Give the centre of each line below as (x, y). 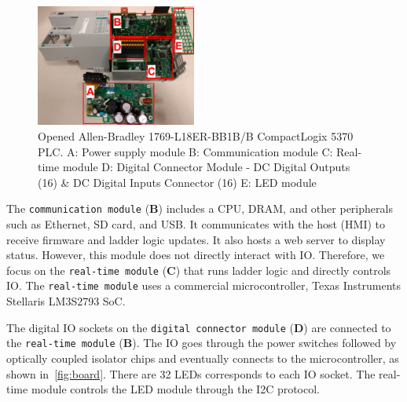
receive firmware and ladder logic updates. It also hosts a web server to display (196, 239)
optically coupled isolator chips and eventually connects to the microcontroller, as (203, 358)
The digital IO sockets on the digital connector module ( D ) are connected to (199, 327)
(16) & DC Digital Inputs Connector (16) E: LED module (177, 182)
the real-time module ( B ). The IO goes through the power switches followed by (202, 343)
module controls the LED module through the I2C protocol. (176, 389)
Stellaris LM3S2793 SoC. (66, 301)
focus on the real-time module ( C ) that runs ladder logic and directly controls (199, 270)
